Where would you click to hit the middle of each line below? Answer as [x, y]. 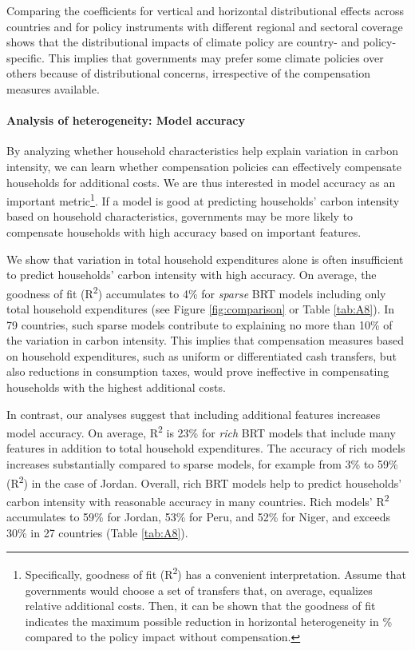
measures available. [53, 88]
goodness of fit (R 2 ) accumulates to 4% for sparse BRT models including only [196, 292]
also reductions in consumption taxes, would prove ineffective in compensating [198, 371]
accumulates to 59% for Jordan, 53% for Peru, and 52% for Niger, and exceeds [199, 517]
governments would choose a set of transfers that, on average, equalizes [199, 590]
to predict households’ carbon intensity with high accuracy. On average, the [192, 275]
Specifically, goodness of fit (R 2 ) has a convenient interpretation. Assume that [215, 573]
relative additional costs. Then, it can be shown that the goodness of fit [200, 606]
